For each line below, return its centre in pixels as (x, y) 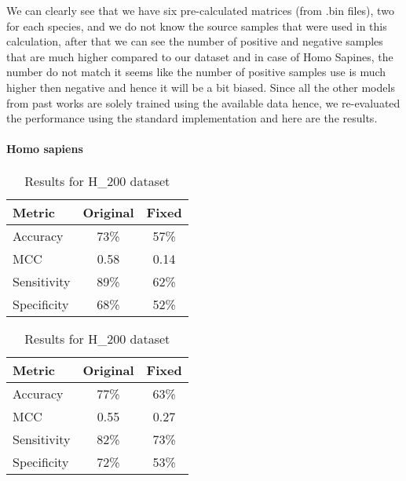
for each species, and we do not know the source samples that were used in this (197, 26)
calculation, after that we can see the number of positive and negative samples (195, 41)
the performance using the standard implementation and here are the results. (192, 118)
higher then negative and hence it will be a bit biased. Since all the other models (201, 87)
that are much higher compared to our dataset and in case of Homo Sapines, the (200, 56)
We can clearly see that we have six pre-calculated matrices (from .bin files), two (200, 10)
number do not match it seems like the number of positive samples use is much (196, 72)
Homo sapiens (45, 149)
